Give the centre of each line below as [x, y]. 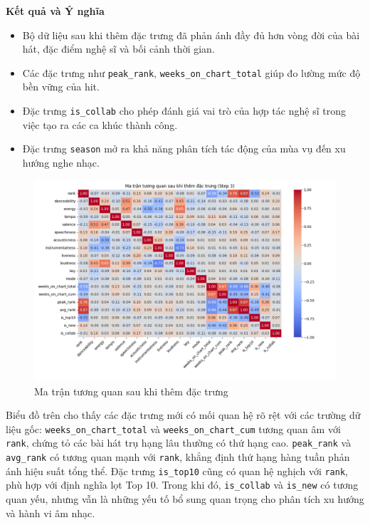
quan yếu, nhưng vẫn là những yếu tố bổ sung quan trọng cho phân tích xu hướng [185, 498]
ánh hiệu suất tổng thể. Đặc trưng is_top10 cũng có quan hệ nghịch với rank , [177, 471]
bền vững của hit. [61, 87]
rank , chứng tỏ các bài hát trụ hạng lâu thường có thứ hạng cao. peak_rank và [179, 443]
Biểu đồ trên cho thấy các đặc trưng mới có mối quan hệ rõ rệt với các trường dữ [183, 415]
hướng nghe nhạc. [61, 162]
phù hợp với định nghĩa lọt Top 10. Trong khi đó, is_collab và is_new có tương [182, 485]
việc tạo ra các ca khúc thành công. [100, 124]
